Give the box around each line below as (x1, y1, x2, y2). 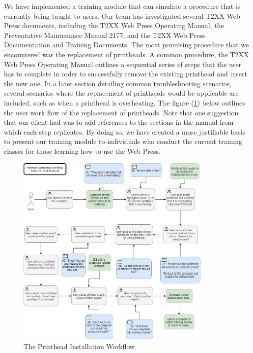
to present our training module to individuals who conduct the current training (4, 136, 243, 146)
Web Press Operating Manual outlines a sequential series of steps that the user (4, 59, 242, 69)
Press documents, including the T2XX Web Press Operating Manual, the (4, 20, 224, 31)
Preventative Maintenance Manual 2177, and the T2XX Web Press (4, 30, 205, 40)
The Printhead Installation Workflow (24, 341, 135, 351)
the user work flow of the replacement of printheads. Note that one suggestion (4, 107, 239, 117)
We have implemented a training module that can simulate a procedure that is (4, 1, 241, 11)
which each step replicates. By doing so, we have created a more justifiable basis (4, 126, 246, 137)
